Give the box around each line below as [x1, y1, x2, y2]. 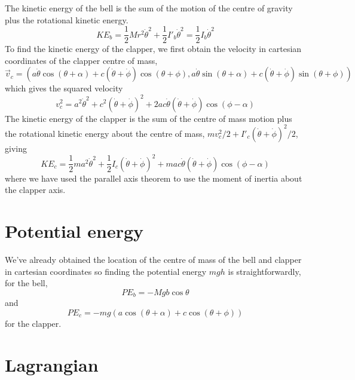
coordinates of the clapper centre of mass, [5, 54, 158, 66]
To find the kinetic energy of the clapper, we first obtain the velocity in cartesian [5, 42, 302, 55]
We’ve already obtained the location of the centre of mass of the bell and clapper [5, 253, 302, 266]
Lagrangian [5, 352, 99, 376]
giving [5, 142, 27, 154]
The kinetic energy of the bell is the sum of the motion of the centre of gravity [5, 2, 293, 14]
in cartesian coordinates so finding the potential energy [5, 265, 207, 277]
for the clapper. [5, 317, 62, 329]
